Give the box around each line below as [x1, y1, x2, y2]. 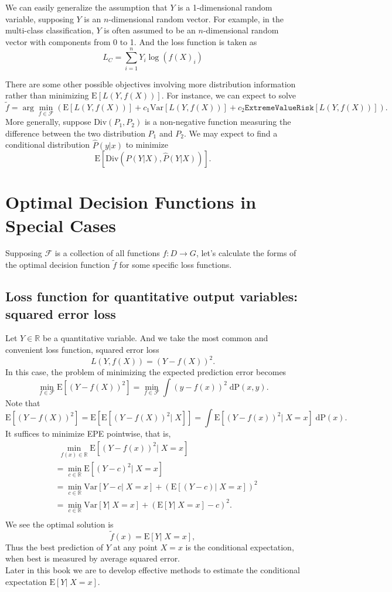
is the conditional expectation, [185, 540, 294, 553]
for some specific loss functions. [119, 258, 232, 271]
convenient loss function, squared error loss [5, 343, 159, 356]
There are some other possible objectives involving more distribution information [5, 77, 296, 90]
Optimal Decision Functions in [5, 190, 257, 214]
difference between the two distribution [5, 127, 145, 139]
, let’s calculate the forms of [196, 247, 296, 259]
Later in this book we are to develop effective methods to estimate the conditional [5, 563, 300, 576]
